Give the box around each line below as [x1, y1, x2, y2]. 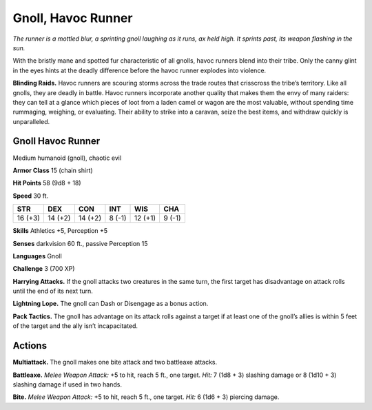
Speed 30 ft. [12, 192, 49, 200]
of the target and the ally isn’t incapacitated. [12, 322, 138, 330]
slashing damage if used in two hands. [12, 380, 122, 389]
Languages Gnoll [12, 252, 62, 260]
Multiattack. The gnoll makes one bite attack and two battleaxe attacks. [12, 358, 218, 367]
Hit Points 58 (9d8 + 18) [12, 179, 82, 187]
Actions [12, 340, 48, 351]
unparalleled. [12, 117, 50, 125]
